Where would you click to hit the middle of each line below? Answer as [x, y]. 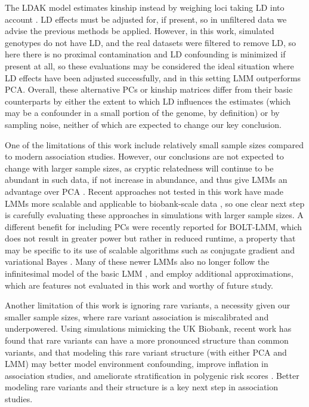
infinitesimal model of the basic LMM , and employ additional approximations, [149, 273]
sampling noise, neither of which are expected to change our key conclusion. [143, 124]
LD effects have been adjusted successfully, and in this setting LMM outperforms [153, 77]
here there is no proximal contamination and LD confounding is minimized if [145, 54]
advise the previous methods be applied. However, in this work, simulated [140, 31]
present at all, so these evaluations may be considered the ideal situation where [149, 65]
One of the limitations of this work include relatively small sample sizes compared [154, 144]
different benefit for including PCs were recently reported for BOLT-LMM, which [154, 226]
